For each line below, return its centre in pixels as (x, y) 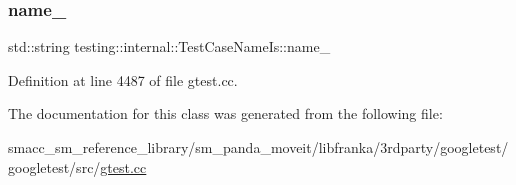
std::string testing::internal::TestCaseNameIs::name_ (169, 46)
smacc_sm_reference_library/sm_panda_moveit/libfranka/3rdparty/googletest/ (258, 147)
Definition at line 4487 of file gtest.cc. (123, 79)
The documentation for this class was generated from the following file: (225, 113)
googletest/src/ (54, 166)
